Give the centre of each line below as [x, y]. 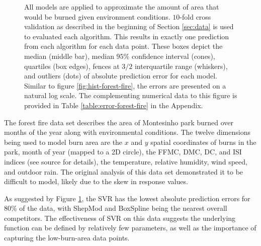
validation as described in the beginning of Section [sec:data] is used [129, 26]
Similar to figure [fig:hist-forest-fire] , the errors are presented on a [125, 85]
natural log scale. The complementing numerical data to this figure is [131, 95]
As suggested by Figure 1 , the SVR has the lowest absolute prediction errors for [127, 198]
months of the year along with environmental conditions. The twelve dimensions [127, 132]
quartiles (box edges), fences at [72, 66]
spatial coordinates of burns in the [203, 142]
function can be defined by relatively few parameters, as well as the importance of [130, 228]
